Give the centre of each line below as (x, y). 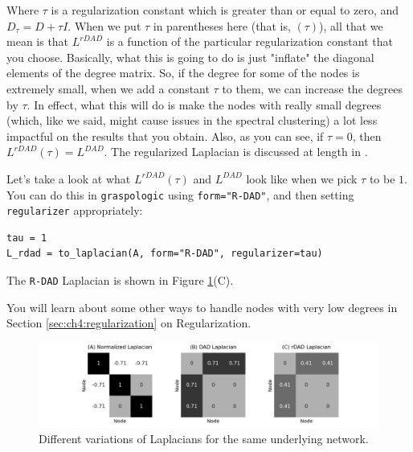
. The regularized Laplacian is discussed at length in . (236, 152)
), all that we (351, 25)
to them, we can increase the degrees (312, 88)
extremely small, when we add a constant (108, 88)
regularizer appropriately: (75, 210)
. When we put (104, 25)
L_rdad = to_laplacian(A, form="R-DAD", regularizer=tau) (165, 254)
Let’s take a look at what (69, 178)
